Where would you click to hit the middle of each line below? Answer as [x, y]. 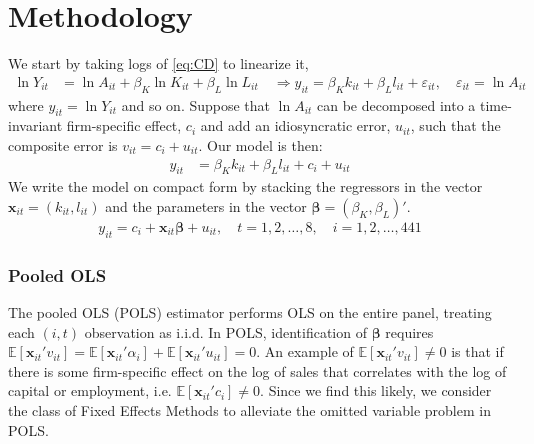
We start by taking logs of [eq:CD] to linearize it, [158, 63]
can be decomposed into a [396, 104]
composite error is [63, 144]
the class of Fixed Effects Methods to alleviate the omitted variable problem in [249, 409]
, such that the [455, 125]
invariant [35, 125]
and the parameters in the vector [206, 205]
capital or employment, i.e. [90, 390]
